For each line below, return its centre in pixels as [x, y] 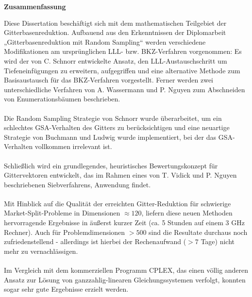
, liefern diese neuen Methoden [187, 213]
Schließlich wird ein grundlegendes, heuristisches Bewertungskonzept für [111, 165]
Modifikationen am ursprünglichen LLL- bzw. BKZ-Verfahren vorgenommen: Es [123, 51]
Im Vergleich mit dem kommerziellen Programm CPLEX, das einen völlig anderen [126, 270]
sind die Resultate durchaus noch [198, 232]
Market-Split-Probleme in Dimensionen [62, 213]
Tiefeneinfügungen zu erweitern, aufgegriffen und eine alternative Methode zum [122, 70]
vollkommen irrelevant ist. [73, 146]
